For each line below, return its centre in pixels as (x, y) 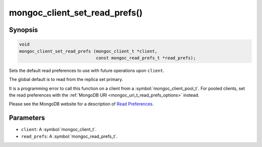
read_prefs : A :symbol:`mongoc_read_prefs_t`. (69, 136)
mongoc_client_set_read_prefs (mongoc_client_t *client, (88, 51)
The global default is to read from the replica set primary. (66, 80)
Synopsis (24, 30)
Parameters (27, 118)
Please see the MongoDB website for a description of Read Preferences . (81, 104)
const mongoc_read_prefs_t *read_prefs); (146, 58)
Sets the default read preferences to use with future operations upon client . (87, 70)
